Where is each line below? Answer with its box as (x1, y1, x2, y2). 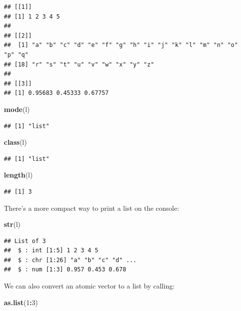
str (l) (4, 219, 21, 229)
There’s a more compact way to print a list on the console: (4, 202, 179, 213)
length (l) (4, 170, 33, 180)
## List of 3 (4, 237, 46, 244)
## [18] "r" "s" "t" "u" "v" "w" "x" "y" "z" (4, 61, 154, 68)
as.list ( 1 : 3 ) (4, 297, 38, 307)
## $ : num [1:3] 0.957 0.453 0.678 (4, 266, 126, 273)
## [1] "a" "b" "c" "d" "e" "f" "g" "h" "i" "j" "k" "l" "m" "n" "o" (4, 42, 238, 49)
